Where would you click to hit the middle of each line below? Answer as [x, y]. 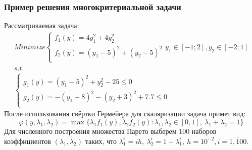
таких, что [101, 141]
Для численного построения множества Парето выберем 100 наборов [110, 131]
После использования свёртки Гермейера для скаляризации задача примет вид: [125, 114]
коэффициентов [28, 141]
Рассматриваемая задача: [42, 25]
